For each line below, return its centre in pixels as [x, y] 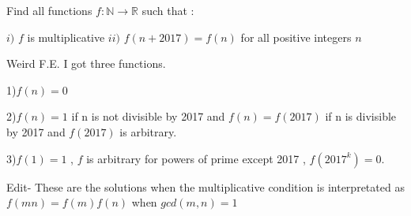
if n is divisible [361, 116]
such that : [168, 10]
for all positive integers [296, 37]
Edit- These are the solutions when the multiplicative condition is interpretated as [205, 186]
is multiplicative [66, 37]
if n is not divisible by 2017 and [148, 116]
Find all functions [49, 10]
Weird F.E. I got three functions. [86, 63]
